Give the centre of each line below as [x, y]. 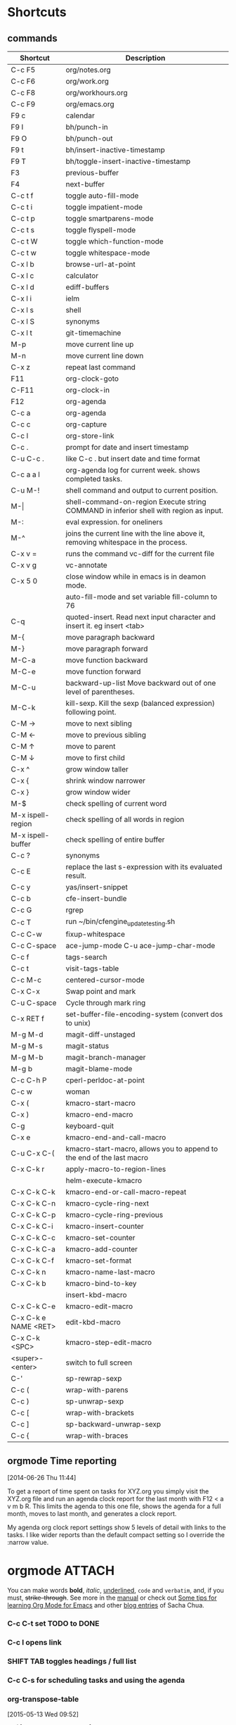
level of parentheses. [100, 692]
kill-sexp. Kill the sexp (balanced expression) [140, 703]
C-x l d [23, 287]
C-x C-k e [28, 1318]
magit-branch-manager [106, 1058]
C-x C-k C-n [33, 1203]
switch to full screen [99, 1363]
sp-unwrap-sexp [95, 1401]
